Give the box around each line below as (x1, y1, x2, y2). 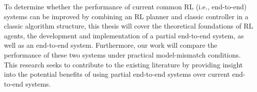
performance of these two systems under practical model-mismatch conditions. (4, 49, 241, 60)
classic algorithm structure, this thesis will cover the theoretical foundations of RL (4, 21, 253, 31)
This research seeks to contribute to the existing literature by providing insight (4, 59, 243, 69)
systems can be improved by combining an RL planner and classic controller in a (4, 11, 249, 21)
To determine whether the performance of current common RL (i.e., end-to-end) (4, 1, 247, 11)
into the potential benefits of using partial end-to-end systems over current (4, 69, 230, 79)
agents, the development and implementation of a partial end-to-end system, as (4, 30, 244, 40)
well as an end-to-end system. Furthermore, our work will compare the (4, 40, 217, 50)
